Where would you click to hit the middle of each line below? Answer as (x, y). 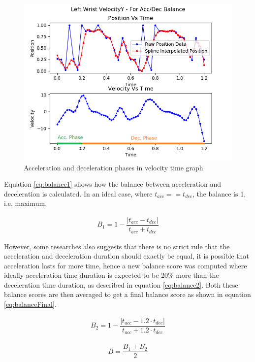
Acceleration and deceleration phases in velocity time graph (113, 167)
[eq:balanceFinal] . (30, 304)
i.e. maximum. (26, 203)
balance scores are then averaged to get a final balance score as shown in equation (127, 294)
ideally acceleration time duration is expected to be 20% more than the (112, 275)
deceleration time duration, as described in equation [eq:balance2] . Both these (121, 284)
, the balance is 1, (219, 193)
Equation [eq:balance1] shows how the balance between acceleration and (113, 184)
